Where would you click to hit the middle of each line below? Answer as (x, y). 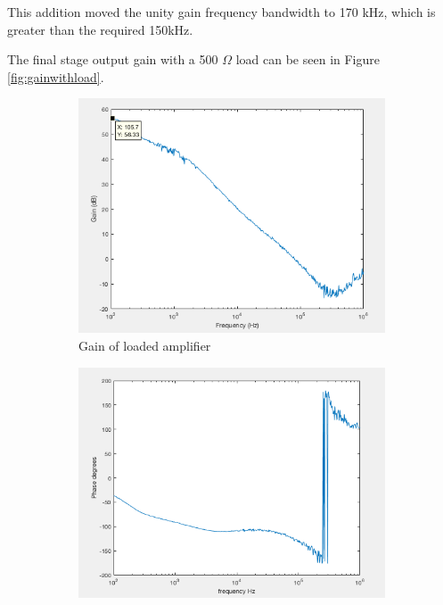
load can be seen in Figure (308, 59)
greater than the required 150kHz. (100, 29)
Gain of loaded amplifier (145, 346)
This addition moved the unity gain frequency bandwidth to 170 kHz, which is (221, 12)
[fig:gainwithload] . (56, 76)
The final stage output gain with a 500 (113, 59)
